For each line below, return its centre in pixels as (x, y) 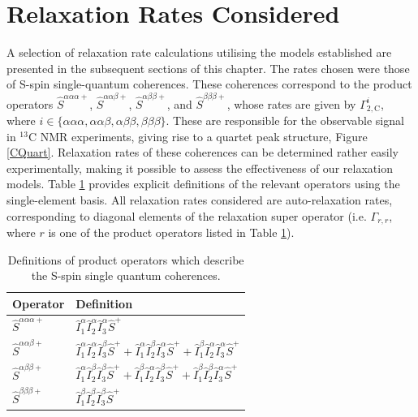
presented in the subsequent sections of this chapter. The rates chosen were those (208, 68)
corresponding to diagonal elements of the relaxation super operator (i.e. (187, 215)
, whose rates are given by (291, 103)
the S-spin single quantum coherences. (126, 275)
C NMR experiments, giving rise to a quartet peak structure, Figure (198, 136)
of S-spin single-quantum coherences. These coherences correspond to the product (209, 84)
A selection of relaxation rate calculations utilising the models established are (199, 52)
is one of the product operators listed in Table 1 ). (171, 232)
